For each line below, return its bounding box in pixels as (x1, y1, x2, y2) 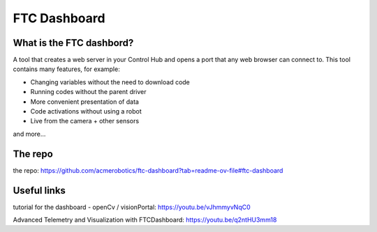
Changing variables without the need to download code (30, 77, 190, 86)
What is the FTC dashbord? (13, 37, 134, 49)
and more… (13, 130, 46, 138)
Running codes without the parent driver (30, 88, 147, 96)
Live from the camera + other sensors (30, 117, 140, 125)
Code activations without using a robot (30, 107, 142, 116)
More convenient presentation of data (30, 98, 140, 106)
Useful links (13, 185, 66, 196)
